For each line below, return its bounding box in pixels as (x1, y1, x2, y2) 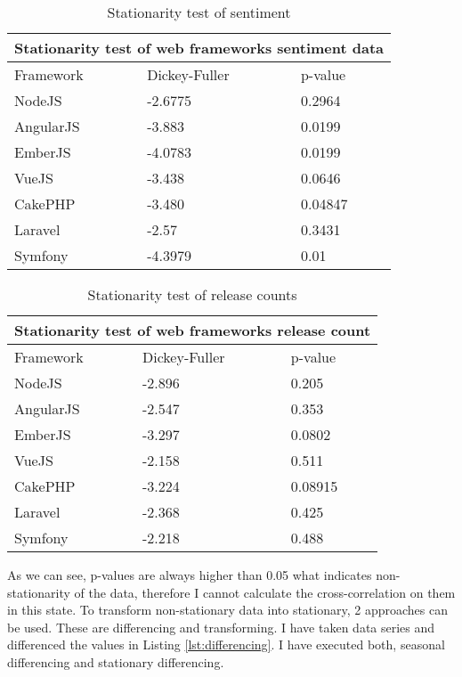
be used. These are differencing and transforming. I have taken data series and (7, 617, 435, 636)
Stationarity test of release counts (87, 284, 297, 305)
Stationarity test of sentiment (107, 2, 291, 22)
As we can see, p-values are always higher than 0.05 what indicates (7, 566, 372, 583)
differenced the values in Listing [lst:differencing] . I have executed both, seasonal (7, 635, 445, 654)
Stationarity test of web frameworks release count (14, 320, 371, 340)
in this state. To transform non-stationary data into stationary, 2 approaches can (7, 600, 448, 619)
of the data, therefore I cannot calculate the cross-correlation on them (74, 583, 456, 601)
